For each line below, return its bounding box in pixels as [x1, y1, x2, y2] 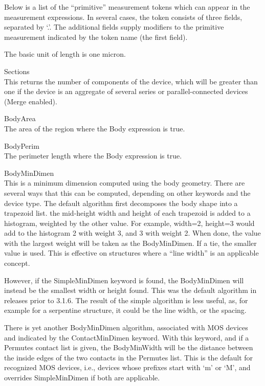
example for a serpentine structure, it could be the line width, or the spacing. [4, 305, 247, 315]
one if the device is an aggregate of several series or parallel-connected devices [4, 86, 248, 97]
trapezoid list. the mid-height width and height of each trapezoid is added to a [4, 208, 251, 218]
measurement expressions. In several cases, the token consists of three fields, [4, 11, 242, 22]
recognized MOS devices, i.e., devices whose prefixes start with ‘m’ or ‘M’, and [4, 362, 251, 373]
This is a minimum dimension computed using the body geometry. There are [4, 177, 245, 188]
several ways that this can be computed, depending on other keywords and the [4, 187, 251, 198]
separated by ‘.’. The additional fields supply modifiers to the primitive [4, 21, 224, 32]
